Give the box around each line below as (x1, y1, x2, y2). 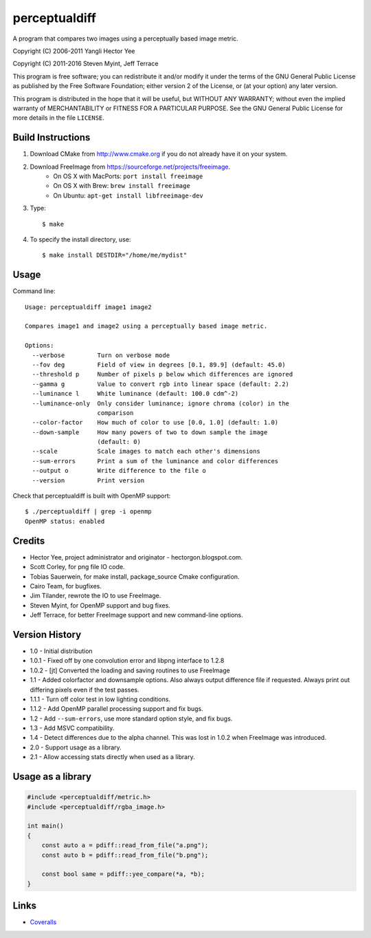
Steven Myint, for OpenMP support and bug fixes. (30, 601, 171, 609)
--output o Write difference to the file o (32, 467, 206, 475)
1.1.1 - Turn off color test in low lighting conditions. (30, 695, 171, 703)
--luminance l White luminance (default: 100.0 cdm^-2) (32, 390, 239, 398)
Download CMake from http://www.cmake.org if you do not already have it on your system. (30, 150, 288, 158)
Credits (12, 535, 45, 546)
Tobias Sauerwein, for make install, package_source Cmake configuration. (30, 572, 240, 581)
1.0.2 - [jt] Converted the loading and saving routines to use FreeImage (30, 666, 230, 674)
